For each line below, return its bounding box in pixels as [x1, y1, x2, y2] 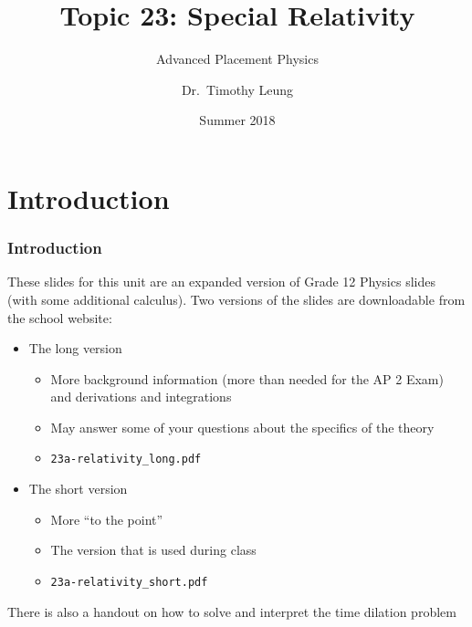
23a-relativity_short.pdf [50, 575, 208, 589]
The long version [28, 339, 122, 358]
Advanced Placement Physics [156, 49, 319, 68]
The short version [28, 479, 128, 498]
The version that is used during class [50, 540, 257, 559]
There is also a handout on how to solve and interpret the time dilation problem [7, 601, 456, 621]
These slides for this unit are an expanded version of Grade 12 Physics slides [7, 272, 435, 291]
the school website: [7, 308, 112, 327]
